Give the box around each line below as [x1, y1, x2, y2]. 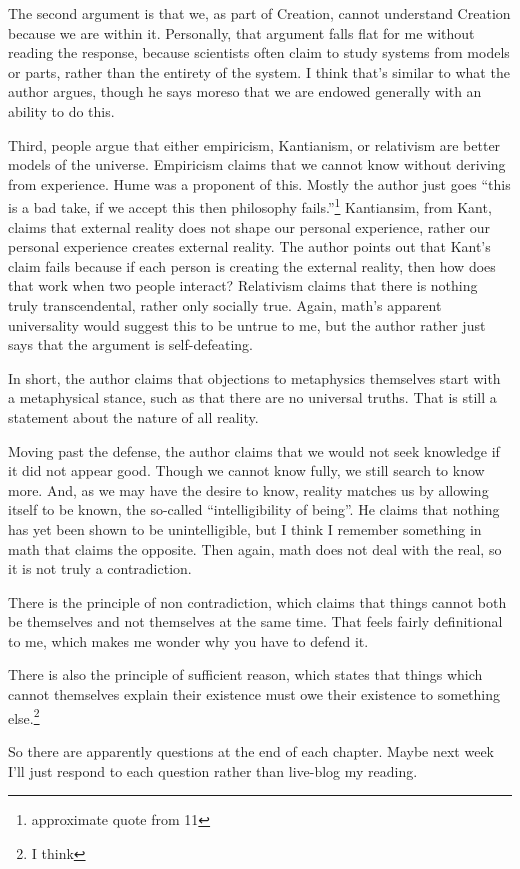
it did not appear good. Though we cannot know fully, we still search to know [8, 460, 485, 481]
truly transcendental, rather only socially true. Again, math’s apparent [8, 294, 442, 315]
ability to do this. [8, 100, 115, 121]
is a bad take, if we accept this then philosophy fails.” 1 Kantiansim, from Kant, [8, 194, 492, 217]
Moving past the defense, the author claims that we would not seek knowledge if [8, 440, 500, 461]
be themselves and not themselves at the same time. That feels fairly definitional [8, 611, 503, 632]
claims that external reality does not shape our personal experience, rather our [8, 216, 491, 237]
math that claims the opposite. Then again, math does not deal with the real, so [8, 538, 502, 559]
